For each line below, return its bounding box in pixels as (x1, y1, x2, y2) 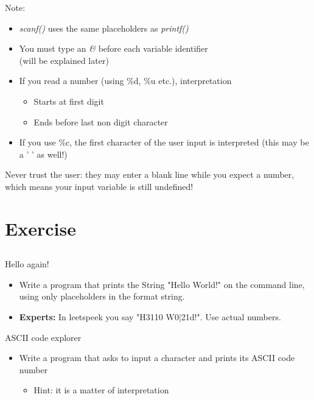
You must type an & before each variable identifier (19, 42, 208, 55)
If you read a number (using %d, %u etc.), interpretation (19, 74, 232, 87)
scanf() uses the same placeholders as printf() (19, 21, 189, 34)
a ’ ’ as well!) (19, 147, 68, 160)
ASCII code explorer (5, 331, 82, 343)
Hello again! (5, 258, 49, 270)
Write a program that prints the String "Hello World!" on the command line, (19, 278, 305, 290)
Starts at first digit (33, 94, 104, 107)
